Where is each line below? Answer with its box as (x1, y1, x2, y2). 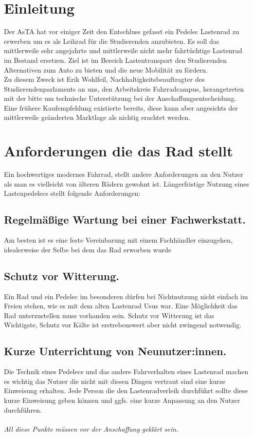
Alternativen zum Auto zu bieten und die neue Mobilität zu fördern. (4, 64, 208, 75)
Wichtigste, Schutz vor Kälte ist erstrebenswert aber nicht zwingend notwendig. (4, 320, 242, 330)
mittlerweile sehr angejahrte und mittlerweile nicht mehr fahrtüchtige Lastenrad (4, 45, 242, 56)
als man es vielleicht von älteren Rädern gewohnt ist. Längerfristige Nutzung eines (4, 178, 249, 189)
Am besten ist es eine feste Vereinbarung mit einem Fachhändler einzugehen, (4, 235, 233, 245)
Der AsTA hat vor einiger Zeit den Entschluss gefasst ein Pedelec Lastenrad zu (4, 26, 239, 37)
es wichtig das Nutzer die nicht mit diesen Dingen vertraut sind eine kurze (4, 376, 226, 386)
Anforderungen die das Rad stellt (4, 141, 233, 161)
